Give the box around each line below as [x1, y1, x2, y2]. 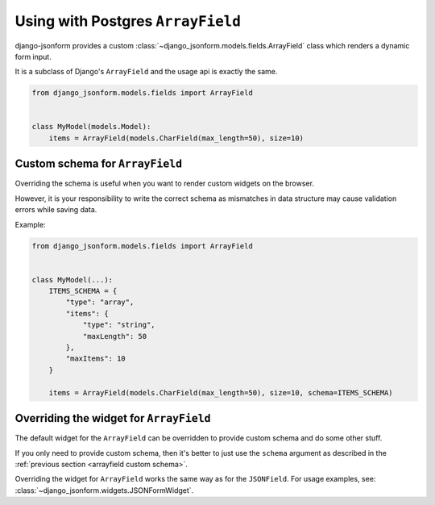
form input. [14, 52, 52, 61]
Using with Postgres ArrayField [14, 12, 242, 30]
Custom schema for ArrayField [14, 157, 183, 171]
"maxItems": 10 [65, 354, 126, 363]
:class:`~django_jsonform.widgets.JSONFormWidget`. [14, 485, 194, 495]
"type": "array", [65, 298, 135, 307]
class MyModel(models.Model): [31, 122, 151, 131]
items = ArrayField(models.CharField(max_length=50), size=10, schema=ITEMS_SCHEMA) [48, 388, 394, 397]
